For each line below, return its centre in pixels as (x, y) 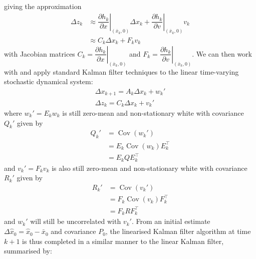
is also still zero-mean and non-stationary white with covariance (150, 168)
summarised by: (28, 251)
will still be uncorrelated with (76, 221)
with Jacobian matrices (40, 53)
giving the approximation (43, 6)
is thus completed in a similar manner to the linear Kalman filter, (123, 241)
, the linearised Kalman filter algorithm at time (178, 231)
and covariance (73, 231)
